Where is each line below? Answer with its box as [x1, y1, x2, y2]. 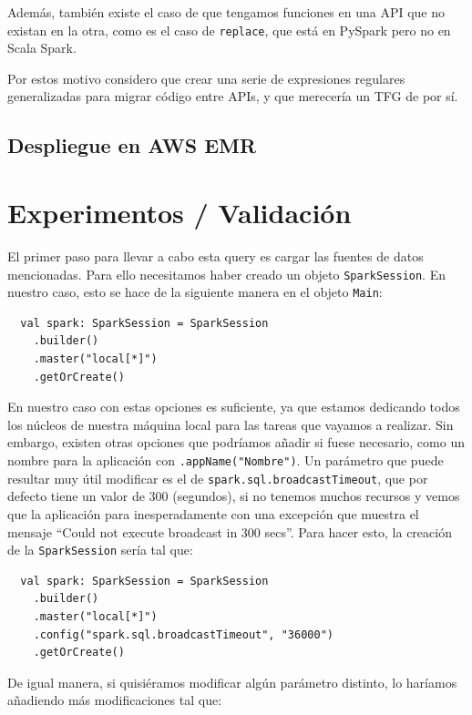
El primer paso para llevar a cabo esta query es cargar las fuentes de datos [7, 246, 424, 265]
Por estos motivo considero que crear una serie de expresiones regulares [7, 68, 405, 87]
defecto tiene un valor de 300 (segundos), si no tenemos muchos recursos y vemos [7, 486, 460, 506]
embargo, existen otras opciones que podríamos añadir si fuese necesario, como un [7, 433, 465, 452]
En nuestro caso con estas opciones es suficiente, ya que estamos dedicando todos [7, 397, 460, 416]
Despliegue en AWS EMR [7, 131, 257, 159]
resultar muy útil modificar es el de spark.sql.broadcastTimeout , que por [7, 468, 428, 487]
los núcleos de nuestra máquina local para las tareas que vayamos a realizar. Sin [7, 414, 454, 434]
